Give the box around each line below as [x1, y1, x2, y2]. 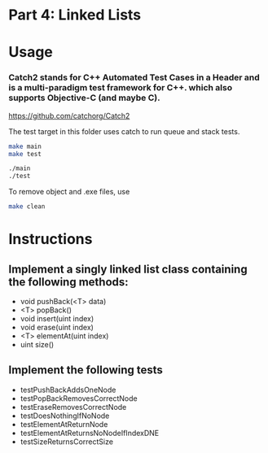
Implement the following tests [8, 364, 163, 377]
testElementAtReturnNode [20, 419, 108, 429]
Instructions [8, 230, 93, 249]
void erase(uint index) [20, 323, 94, 333]
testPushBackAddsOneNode [20, 385, 116, 394]
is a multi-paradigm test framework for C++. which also [8, 82, 233, 94]
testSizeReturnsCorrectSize [20, 437, 114, 446]
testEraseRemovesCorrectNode [20, 402, 127, 412]
